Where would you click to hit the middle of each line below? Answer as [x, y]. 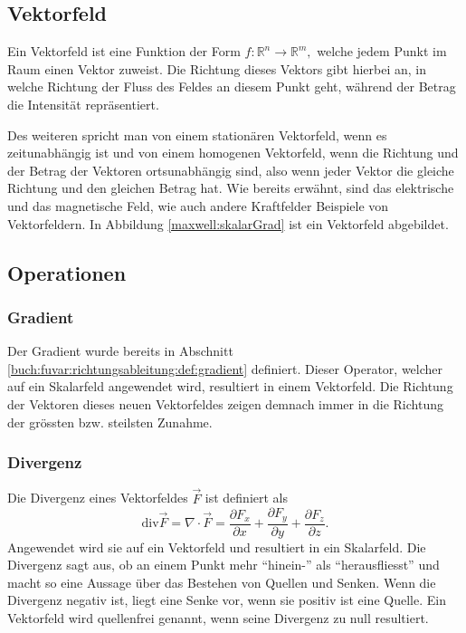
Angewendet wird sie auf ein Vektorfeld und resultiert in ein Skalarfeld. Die [217, 547]
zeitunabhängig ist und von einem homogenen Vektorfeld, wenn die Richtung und [233, 153]
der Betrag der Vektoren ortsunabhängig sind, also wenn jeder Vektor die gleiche [231, 170]
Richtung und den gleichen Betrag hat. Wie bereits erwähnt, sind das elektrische [231, 188]
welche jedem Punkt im [382, 51]
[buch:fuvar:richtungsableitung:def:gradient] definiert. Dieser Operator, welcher [225, 368]
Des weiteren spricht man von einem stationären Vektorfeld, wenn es [197, 134]
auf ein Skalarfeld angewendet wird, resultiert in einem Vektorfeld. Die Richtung [230, 386]
